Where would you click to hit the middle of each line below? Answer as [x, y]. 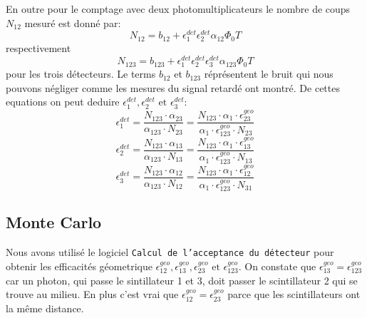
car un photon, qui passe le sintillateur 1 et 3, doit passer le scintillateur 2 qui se [182, 280]
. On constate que [277, 266]
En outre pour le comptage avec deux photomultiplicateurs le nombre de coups [178, 9]
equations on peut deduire [63, 102]
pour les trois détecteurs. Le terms [81, 74]
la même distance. [45, 308]
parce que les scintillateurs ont [294, 294]
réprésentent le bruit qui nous [269, 74]
